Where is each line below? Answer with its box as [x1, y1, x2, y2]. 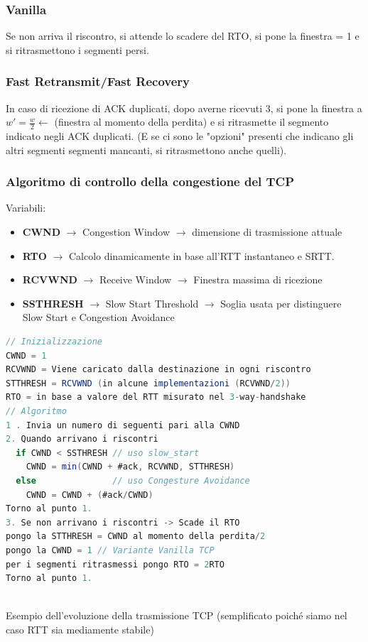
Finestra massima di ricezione [193, 272, 323, 287]
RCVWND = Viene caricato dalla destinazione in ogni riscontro [6, 364, 311, 375]
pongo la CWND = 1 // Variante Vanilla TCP [6, 545, 215, 555]
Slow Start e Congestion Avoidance [22, 310, 175, 325]
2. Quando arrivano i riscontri [6, 434, 158, 445]
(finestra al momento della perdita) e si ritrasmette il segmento [54, 114, 329, 129]
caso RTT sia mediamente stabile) [6, 621, 154, 636]
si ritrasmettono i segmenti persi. [6, 42, 149, 57]
